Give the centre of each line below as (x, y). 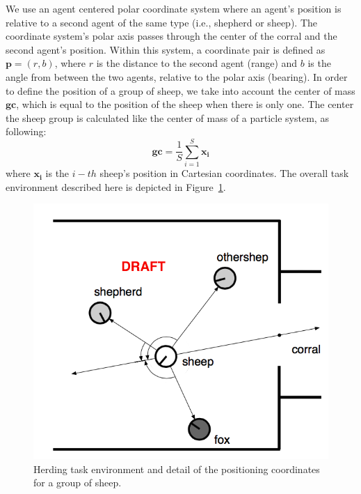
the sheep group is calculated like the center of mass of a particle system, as (167, 117)
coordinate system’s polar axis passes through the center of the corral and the (171, 36)
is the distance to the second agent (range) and (197, 63)
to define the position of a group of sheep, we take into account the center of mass (180, 90)
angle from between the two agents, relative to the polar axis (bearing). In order (177, 76)
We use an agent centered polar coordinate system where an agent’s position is (174, 8)
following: (26, 131)
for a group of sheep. (78, 483)
